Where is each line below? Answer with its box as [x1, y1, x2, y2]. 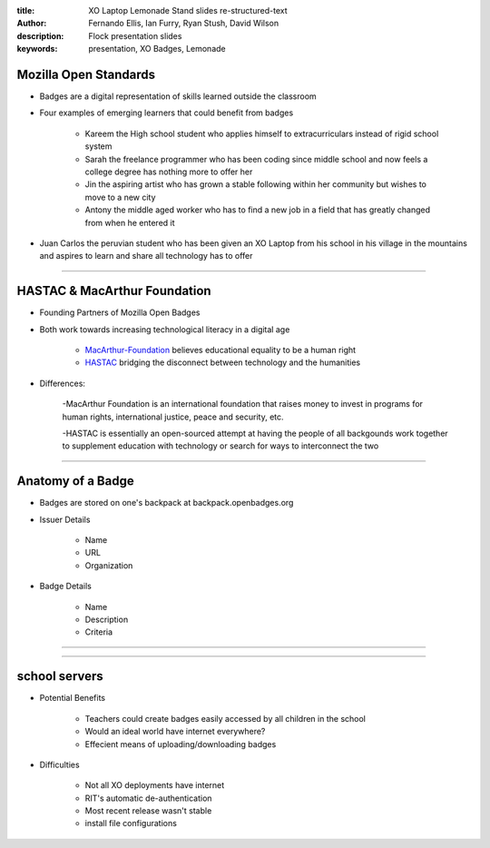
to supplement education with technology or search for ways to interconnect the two [62, 440, 379, 451]
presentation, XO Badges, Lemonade [88, 44, 226, 54]
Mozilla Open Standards [16, 66, 156, 82]
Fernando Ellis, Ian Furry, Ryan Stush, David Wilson [88, 18, 279, 29]
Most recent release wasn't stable [84, 805, 212, 816]
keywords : [16, 44, 58, 54]
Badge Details [39, 581, 93, 592]
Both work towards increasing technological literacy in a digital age [39, 323, 290, 335]
